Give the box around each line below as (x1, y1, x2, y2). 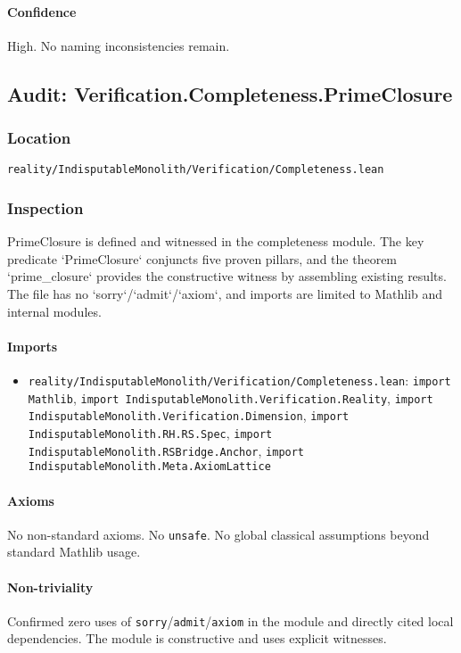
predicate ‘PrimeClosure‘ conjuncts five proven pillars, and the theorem (7, 249, 398, 268)
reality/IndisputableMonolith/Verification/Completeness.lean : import (28, 371, 451, 390)
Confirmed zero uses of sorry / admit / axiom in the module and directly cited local (7, 611, 454, 630)
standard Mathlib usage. (7, 542, 141, 561)
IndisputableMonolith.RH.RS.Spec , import (28, 424, 273, 442)
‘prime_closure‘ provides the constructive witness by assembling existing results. (7, 267, 447, 285)
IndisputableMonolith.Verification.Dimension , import (28, 406, 350, 425)
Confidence (7, 2, 77, 21)
